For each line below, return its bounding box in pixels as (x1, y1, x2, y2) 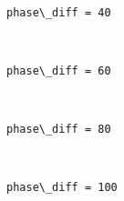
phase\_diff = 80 (6, 123, 111, 136)
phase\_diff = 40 (6, 5, 111, 19)
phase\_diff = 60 (6, 64, 111, 77)
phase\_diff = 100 (6, 181, 118, 195)
